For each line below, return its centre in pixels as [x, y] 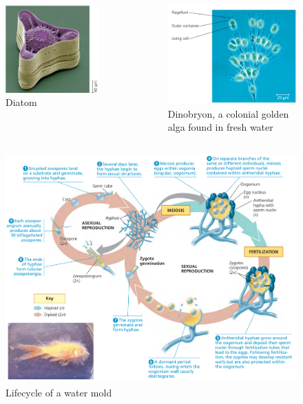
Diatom [21, 102]
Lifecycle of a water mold [59, 392]
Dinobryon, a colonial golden [228, 113]
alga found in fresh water [220, 127]
